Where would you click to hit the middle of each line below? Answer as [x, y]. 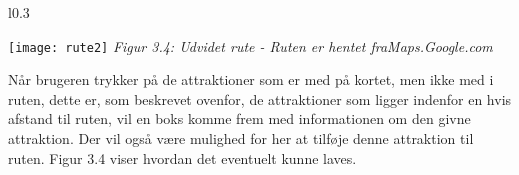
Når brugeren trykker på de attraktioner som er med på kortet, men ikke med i [251, 79]
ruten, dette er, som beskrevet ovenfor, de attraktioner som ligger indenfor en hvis [260, 98]
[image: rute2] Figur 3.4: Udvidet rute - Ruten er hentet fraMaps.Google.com [250, 45]
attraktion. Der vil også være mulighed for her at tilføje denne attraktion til [241, 138]
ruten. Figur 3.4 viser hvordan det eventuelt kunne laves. [182, 157]
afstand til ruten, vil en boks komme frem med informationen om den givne [239, 118]
